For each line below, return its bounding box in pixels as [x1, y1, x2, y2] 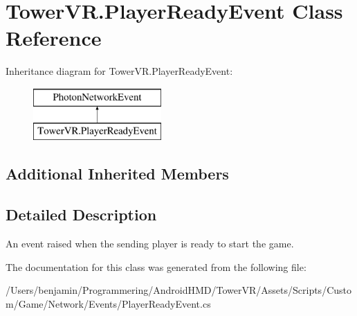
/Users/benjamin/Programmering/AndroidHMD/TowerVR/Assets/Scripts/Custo [6, 283, 351, 297]
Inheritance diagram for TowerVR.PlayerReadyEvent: [6, 64, 233, 78]
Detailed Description [6, 204, 157, 225]
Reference [6, 24, 102, 52]
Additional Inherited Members [6, 163, 229, 184]
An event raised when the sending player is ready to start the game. [6, 236, 294, 251]
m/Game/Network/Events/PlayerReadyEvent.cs [6, 296, 211, 310]
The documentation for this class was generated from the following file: [6, 259, 306, 274]
